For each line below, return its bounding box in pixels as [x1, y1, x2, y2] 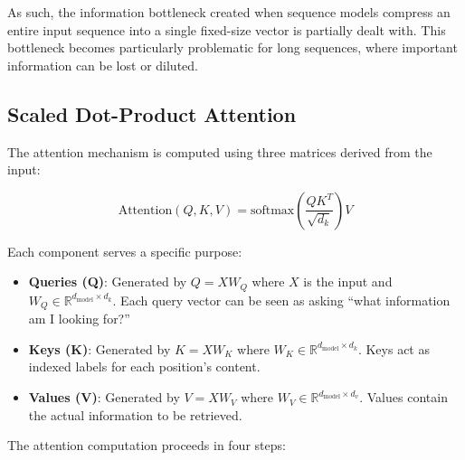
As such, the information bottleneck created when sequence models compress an [7, 3, 451, 21]
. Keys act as [357, 339, 430, 358]
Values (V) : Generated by [28, 388, 180, 407]
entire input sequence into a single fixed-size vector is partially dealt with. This [7, 20, 446, 39]
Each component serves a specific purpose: [7, 241, 242, 260]
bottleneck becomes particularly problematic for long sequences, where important [7, 38, 458, 57]
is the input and [303, 272, 393, 291]
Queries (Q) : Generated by [28, 272, 187, 291]
